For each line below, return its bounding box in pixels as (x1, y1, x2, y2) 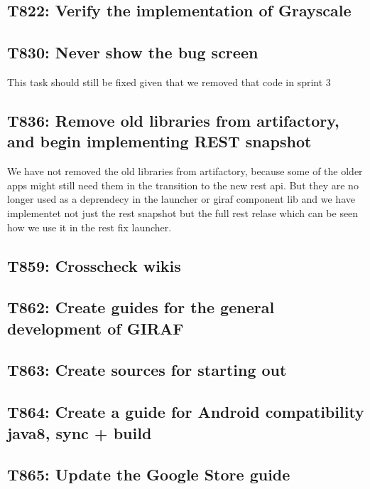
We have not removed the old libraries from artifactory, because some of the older (7, 164, 363, 179)
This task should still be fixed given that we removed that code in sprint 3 (7, 74, 331, 89)
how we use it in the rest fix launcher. (7, 219, 172, 234)
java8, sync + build (7, 421, 152, 443)
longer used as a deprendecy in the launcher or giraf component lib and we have (7, 191, 355, 206)
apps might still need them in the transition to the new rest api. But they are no (7, 177, 359, 192)
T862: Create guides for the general (7, 296, 275, 318)
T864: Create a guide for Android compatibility (7, 401, 364, 423)
